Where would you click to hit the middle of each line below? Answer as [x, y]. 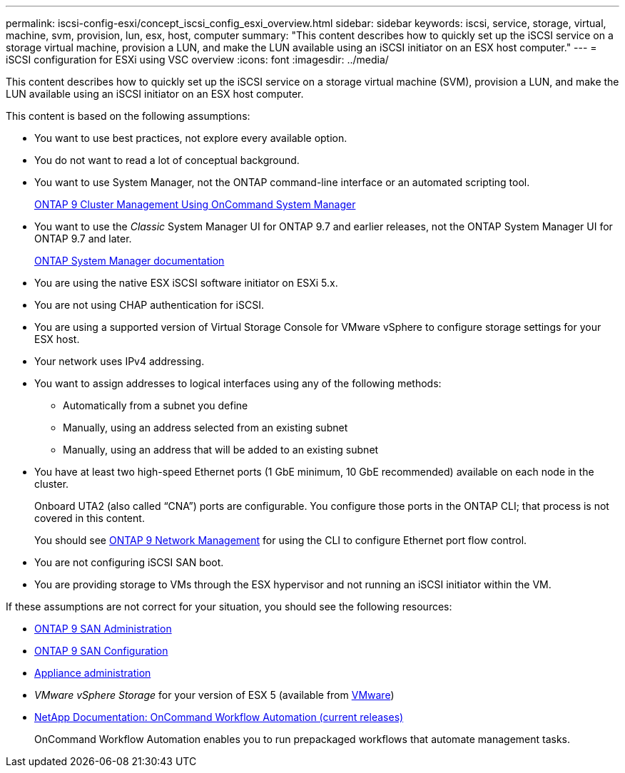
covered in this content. [90, 518]
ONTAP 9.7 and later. [83, 239]
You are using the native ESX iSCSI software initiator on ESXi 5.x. [186, 283]
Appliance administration [93, 673]
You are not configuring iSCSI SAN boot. [129, 562]
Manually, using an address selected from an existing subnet [205, 428]
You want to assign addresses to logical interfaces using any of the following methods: [238, 383]
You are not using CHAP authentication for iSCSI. [149, 305]
